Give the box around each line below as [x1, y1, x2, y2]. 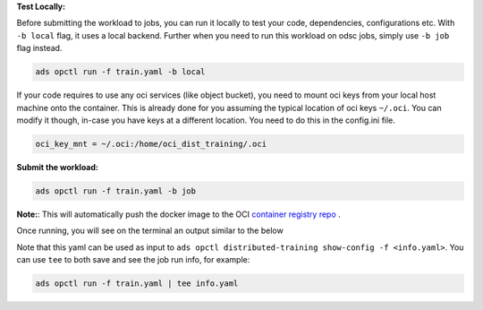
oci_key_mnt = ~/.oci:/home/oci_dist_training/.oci [35, 139, 267, 149]
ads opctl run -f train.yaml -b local [35, 67, 206, 77]
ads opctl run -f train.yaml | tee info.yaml [35, 279, 239, 288]
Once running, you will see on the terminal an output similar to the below [16, 225, 284, 237]
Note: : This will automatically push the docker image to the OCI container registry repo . [16, 209, 342, 220]
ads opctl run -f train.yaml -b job [35, 185, 197, 196]
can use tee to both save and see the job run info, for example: [16, 254, 250, 265]
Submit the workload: [16, 161, 98, 172]
